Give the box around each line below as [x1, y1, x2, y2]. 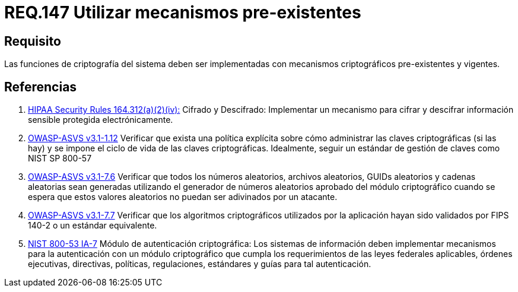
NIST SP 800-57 [28, 153, 92, 164]
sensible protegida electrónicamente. [28, 115, 173, 125]
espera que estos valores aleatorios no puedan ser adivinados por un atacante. [28, 192, 338, 202]
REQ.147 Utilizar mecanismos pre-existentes [4, 2, 361, 23]
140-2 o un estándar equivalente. [28, 220, 157, 231]
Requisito [4, 33, 61, 49]
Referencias [4, 79, 77, 94]
